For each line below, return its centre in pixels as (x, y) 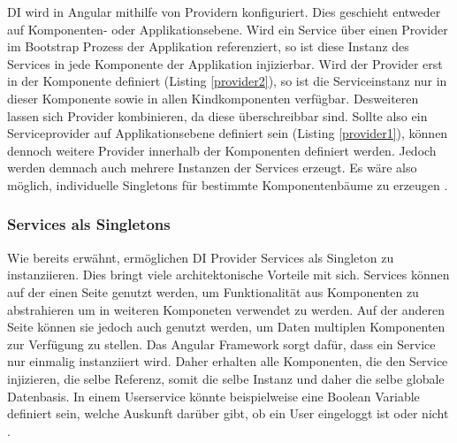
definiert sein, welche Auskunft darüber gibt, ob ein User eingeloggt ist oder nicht (228, 413)
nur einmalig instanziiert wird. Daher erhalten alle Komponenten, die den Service (228, 361)
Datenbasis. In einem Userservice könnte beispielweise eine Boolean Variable (213, 396)
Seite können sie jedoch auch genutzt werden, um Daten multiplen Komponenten (226, 327)
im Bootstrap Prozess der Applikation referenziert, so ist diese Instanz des (208, 46)
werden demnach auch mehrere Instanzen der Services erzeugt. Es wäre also (212, 168)
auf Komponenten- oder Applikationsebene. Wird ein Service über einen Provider (228, 29)
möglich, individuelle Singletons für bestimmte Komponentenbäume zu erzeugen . (228, 184)
